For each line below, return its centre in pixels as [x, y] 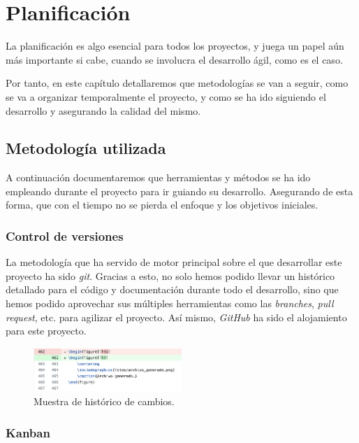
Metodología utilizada [86, 148]
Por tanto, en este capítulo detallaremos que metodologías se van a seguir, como [177, 83]
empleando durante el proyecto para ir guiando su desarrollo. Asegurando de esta [179, 191]
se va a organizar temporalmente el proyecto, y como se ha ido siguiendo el [166, 96]
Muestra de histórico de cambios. [104, 401]
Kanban [28, 432]
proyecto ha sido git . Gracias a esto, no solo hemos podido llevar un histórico [170, 275]
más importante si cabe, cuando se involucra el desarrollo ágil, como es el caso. [174, 59]
